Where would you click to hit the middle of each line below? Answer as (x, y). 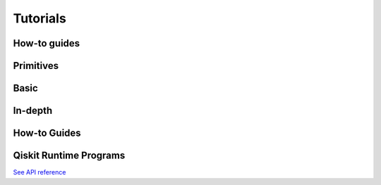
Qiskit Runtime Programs (69, 156)
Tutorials (40, 18)
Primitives (36, 66)
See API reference (40, 172)
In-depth (33, 111)
